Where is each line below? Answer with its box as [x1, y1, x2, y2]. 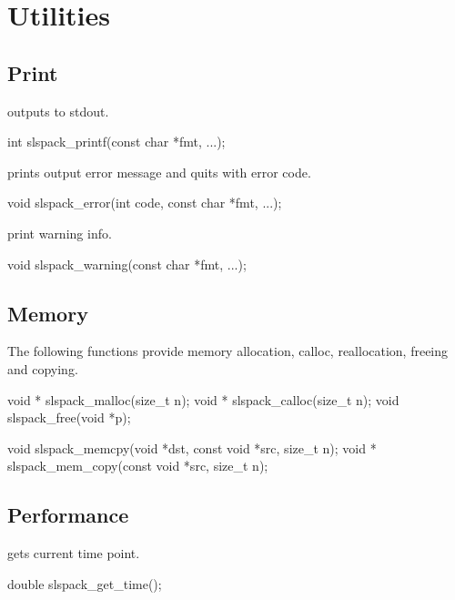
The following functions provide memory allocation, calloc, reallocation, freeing [7, 341, 449, 361]
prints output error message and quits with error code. [7, 162, 311, 181]
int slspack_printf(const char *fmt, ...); [7, 132, 226, 151]
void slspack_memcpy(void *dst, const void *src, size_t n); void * [7, 438, 377, 457]
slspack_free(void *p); [7, 408, 131, 427]
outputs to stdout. [7, 101, 109, 120]
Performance [7, 501, 129, 529]
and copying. [7, 359, 78, 378]
